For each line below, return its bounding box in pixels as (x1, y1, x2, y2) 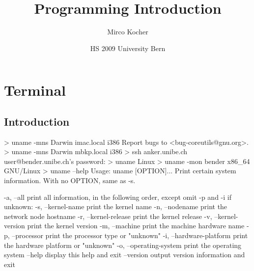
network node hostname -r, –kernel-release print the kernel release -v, (4, 211, 212, 221)
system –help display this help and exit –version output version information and (4, 249, 245, 260)
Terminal (4, 80, 66, 100)
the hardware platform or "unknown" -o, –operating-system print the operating (4, 240, 242, 250)
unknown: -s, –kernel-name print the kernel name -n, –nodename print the (4, 201, 227, 212)
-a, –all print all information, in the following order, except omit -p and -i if (4, 191, 231, 202)
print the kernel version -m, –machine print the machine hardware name (27, 220, 245, 231)
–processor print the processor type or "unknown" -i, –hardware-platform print (12, 230, 248, 241)
